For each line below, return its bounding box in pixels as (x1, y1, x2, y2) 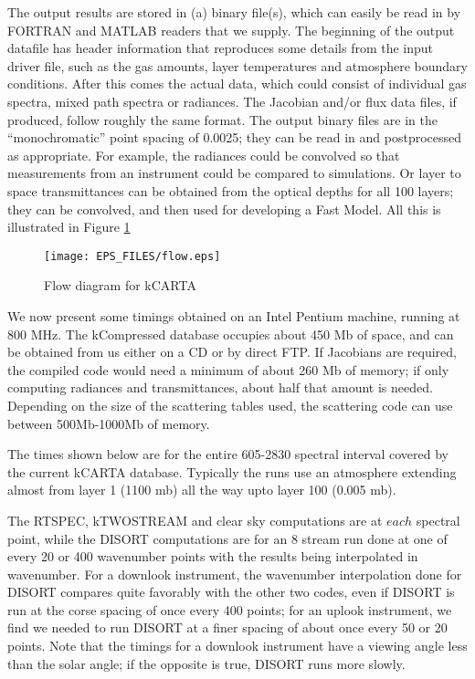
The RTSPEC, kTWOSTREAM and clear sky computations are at (7, 510, 383, 529)
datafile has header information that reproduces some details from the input (7, 38, 434, 57)
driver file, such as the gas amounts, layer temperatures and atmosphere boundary (7, 56, 468, 75)
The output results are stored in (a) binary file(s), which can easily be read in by (7, 3, 461, 21)
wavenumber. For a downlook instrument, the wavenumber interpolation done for (7, 564, 462, 583)
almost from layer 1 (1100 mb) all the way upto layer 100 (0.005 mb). (7, 480, 396, 499)
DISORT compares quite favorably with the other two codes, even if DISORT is (7, 582, 455, 601)
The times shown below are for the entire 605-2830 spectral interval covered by (7, 444, 449, 464)
